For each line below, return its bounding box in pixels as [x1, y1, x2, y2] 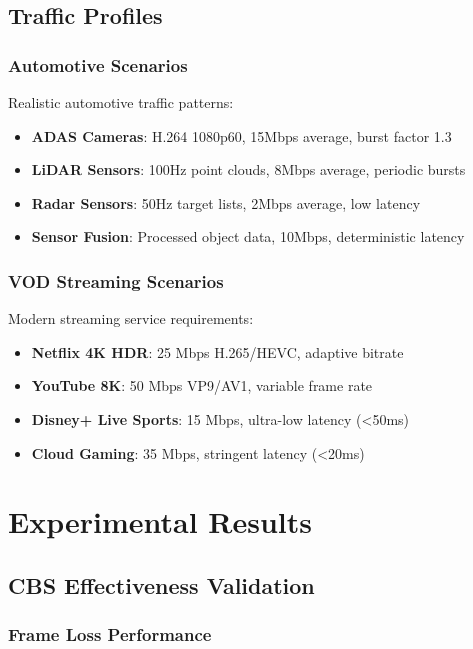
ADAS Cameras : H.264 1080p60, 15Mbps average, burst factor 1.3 [31, 125, 452, 146]
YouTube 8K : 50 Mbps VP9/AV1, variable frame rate [31, 375, 373, 396]
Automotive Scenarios [8, 52, 188, 77]
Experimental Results [8, 501, 312, 542]
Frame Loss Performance [8, 622, 212, 647]
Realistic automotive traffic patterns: [8, 92, 234, 112]
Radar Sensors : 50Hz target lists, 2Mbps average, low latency [31, 192, 421, 213]
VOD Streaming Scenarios [8, 268, 224, 293]
